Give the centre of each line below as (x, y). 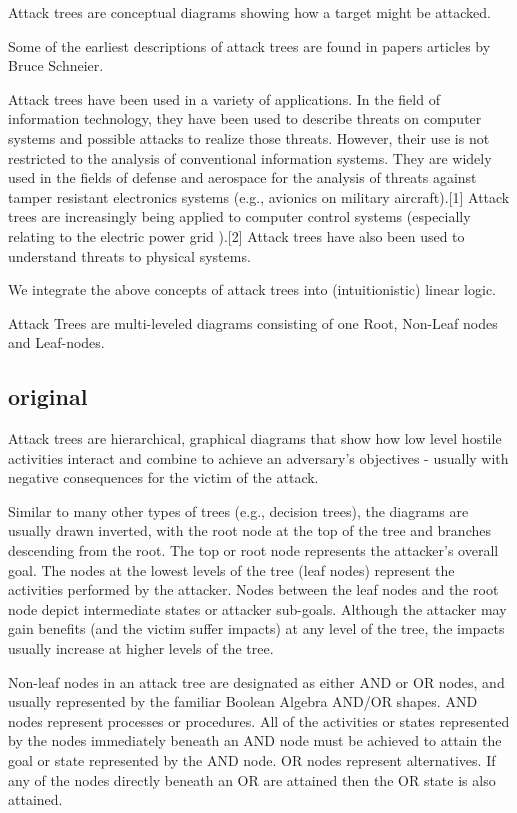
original (48, 396)
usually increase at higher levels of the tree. (141, 648)
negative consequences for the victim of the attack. (163, 477)
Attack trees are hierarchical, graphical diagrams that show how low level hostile (255, 438)
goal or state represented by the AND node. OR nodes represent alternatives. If (252, 760)
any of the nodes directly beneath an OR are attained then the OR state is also (252, 779)
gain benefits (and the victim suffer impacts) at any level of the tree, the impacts (256, 628)
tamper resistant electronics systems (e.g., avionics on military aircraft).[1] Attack (259, 196)
